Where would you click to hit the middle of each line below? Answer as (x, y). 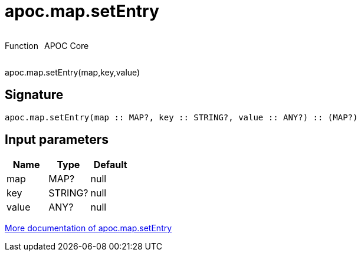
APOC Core (66, 45)
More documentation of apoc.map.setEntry (88, 228)
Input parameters (57, 140)
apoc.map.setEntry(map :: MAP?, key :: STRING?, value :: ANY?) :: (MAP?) (181, 117)
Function (22, 45)
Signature (34, 95)
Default (110, 165)
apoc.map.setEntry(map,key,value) (73, 72)
